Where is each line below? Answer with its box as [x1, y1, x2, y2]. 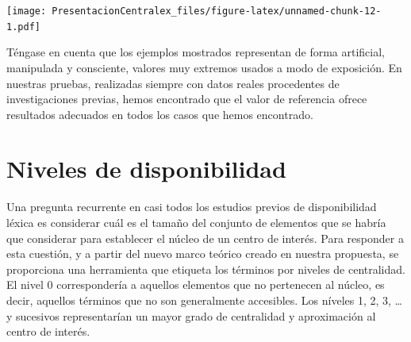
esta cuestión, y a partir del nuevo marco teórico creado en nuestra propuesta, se [6, 245, 399, 262]
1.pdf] [6, 21, 40, 33]
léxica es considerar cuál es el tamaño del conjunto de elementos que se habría [6, 214, 386, 230]
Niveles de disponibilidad [6, 152, 286, 185]
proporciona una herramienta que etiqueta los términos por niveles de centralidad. [6, 260, 405, 277]
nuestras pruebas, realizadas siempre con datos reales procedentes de [6, 75, 340, 91]
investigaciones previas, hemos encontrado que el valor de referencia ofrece [6, 90, 367, 107]
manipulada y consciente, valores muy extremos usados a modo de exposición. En [6, 59, 402, 75]
